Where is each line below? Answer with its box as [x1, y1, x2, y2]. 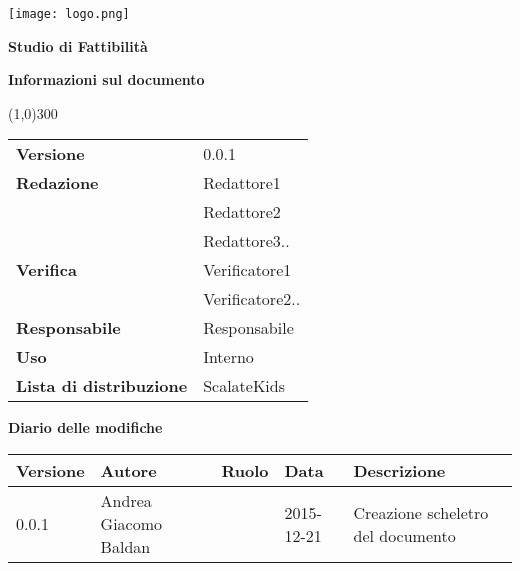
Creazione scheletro [353, 500, 489, 524]
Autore [100, 459, 157, 483]
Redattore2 [203, 200, 281, 224]
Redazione [16, 171, 99, 195]
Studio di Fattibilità [8, 35, 148, 56]
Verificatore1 [203, 258, 292, 282]
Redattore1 [203, 171, 281, 195]
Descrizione [353, 459, 446, 483]
